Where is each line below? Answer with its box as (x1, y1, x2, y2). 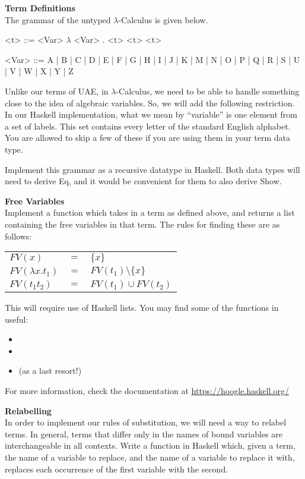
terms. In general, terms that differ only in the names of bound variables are (5, 427, 282, 440)
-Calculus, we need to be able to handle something (116, 84, 300, 97)
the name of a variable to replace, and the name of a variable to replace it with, (5, 451, 295, 464)
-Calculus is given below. (118, 13, 208, 26)
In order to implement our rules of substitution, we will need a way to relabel (5, 416, 287, 428)
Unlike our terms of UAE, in (5, 84, 109, 97)
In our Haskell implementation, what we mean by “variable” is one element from (5, 108, 297, 121)
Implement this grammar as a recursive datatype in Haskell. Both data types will (5, 163, 300, 175)
